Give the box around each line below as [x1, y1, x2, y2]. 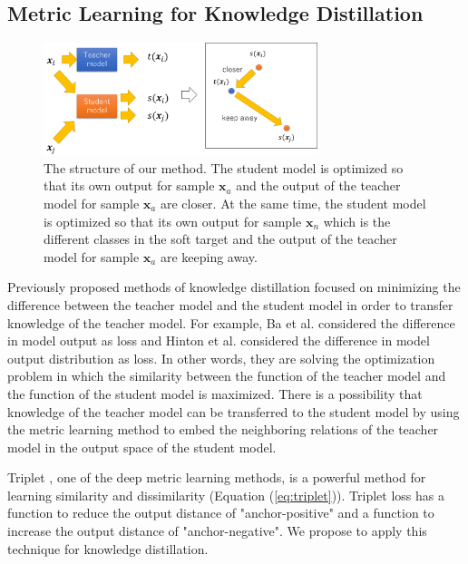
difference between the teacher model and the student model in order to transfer [7, 295, 453, 314]
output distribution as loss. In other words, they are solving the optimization [7, 348, 435, 367]
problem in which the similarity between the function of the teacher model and [7, 366, 446, 385]
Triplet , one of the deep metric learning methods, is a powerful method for [7, 468, 426, 487]
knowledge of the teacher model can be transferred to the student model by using [7, 402, 460, 421]
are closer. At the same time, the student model [160, 193, 426, 212]
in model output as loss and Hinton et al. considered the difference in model [7, 331, 430, 350]
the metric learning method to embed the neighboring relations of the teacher [7, 420, 439, 439]
